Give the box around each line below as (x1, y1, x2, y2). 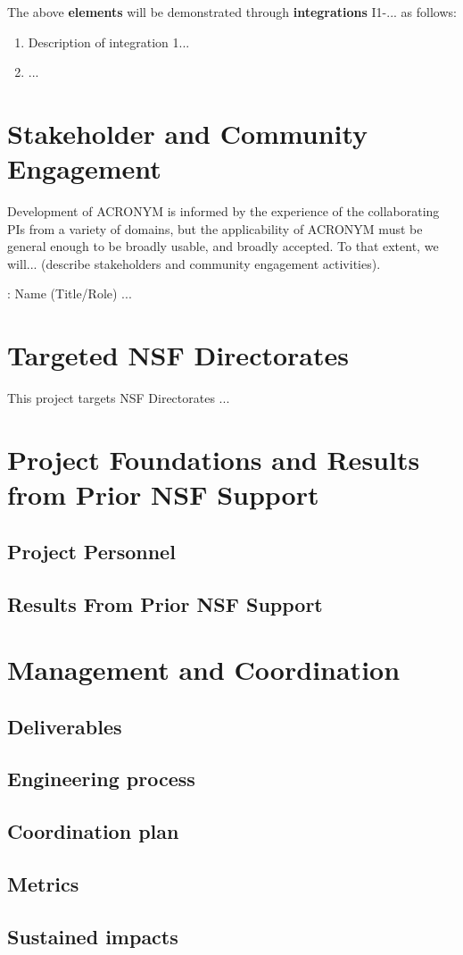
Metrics (7, 870, 79, 898)
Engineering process (7, 765, 195, 792)
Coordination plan (7, 817, 179, 845)
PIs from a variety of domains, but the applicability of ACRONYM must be (7, 219, 423, 238)
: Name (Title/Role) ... (7, 284, 132, 303)
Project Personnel (7, 537, 176, 565)
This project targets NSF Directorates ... (7, 389, 230, 407)
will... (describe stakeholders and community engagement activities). (7, 254, 381, 272)
